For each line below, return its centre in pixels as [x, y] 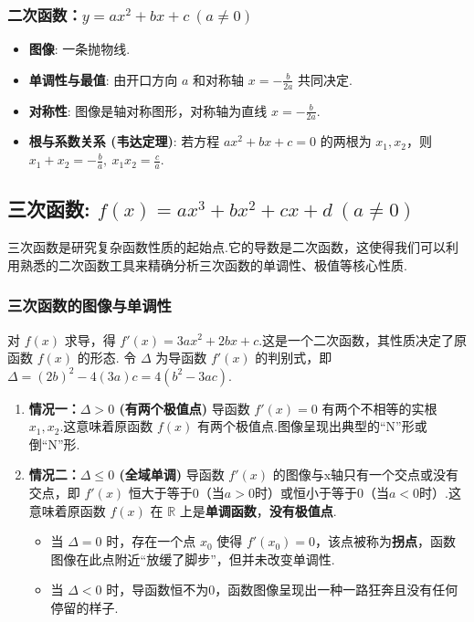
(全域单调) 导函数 [172, 474]
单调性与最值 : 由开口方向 [103, 79]
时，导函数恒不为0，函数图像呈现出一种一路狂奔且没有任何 [282, 590]
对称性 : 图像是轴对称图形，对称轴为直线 [148, 110]
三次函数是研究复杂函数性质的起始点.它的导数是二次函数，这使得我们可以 [226, 247]
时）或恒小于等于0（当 [321, 493]
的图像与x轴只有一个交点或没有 [366, 474]
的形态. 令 [107, 358]
